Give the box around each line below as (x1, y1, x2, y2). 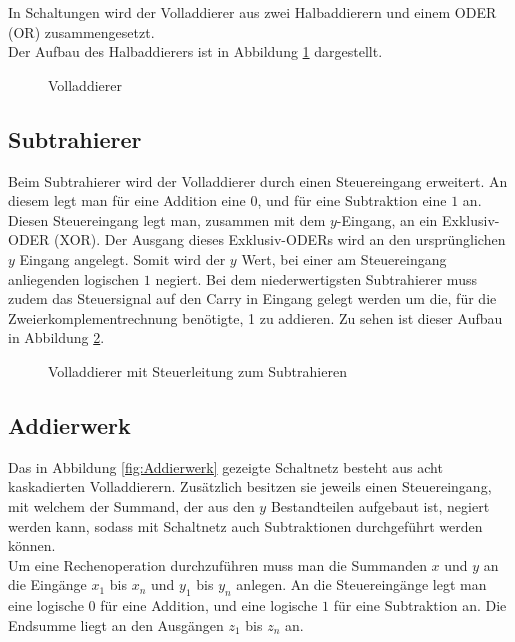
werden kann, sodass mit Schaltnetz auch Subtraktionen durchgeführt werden (8, 515, 483, 536)
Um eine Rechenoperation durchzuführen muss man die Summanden (8, 554, 427, 575)
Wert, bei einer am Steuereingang (241, 248, 447, 269)
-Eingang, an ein (336, 209, 438, 230)
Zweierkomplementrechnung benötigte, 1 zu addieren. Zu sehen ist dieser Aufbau (8, 307, 503, 328)
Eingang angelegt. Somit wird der (19, 248, 226, 269)
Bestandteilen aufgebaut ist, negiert (270, 495, 490, 516)
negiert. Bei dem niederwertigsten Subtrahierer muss (155, 268, 477, 289)
